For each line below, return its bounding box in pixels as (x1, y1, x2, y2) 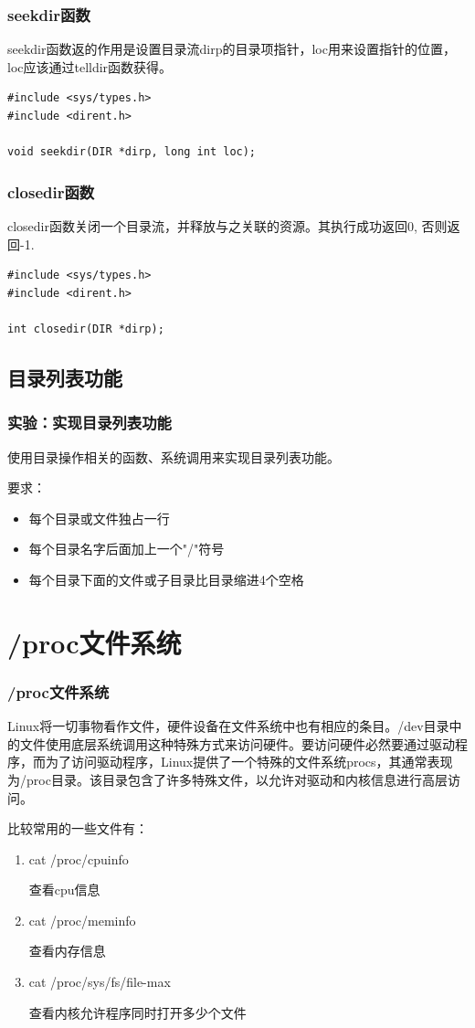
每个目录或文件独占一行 (28, 508, 170, 527)
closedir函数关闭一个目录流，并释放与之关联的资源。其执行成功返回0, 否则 (7, 217, 448, 235)
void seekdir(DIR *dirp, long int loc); (7, 145, 257, 159)
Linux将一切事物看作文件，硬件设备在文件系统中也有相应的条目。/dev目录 (7, 716, 449, 736)
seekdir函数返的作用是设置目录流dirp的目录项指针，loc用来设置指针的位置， (7, 39, 456, 58)
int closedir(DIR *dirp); (7, 322, 164, 335)
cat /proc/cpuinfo (28, 849, 129, 868)
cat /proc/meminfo (28, 910, 136, 929)
